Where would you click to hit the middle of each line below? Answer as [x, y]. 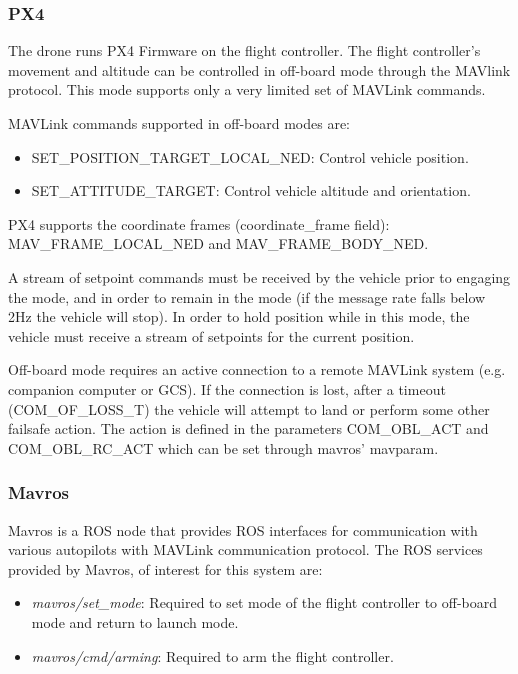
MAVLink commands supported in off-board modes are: [179, 123]
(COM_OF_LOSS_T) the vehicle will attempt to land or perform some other [249, 408]
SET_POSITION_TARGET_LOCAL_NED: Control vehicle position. [250, 156]
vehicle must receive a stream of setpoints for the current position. [211, 335]
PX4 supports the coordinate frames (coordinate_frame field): [199, 223]
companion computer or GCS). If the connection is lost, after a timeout [227, 388]
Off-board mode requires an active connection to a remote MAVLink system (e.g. [257, 369]
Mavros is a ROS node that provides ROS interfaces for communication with [243, 529]
